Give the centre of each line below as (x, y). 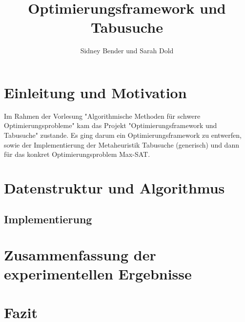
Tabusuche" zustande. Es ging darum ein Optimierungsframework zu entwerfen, (123, 135)
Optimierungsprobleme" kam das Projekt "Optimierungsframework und (111, 125)
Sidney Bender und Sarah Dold (127, 51)
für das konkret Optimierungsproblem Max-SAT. (77, 154)
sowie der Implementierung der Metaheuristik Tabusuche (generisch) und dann (122, 144)
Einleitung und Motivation (95, 92)
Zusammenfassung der (80, 255)
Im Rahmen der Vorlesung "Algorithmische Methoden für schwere (102, 116)
